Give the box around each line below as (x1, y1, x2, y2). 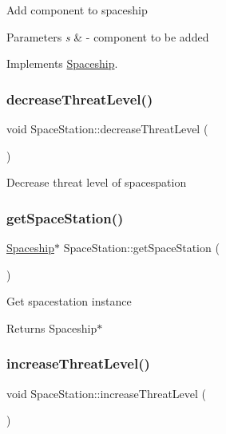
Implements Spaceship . (6, 55, 118, 72)
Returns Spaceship (6, 319, 97, 336)
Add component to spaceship (6, 2, 148, 18)
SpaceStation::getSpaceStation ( (63, 239, 220, 255)
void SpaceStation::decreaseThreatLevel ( (6, 120, 208, 136)
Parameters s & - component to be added (6, 28, 209, 45)
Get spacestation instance (6, 293, 132, 310)
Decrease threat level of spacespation (6, 174, 187, 191)
